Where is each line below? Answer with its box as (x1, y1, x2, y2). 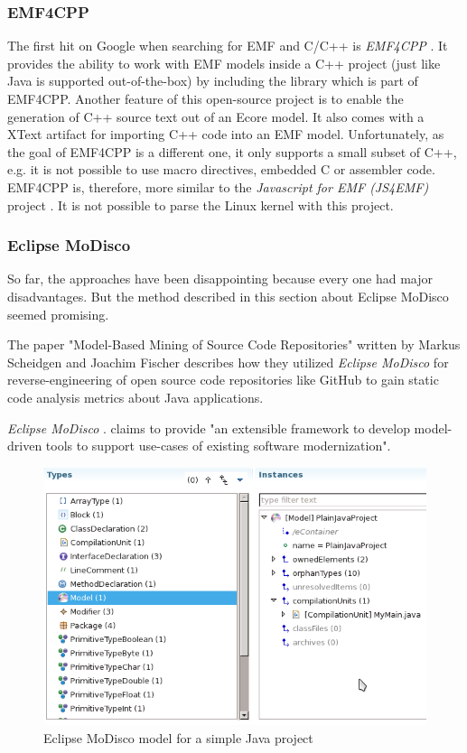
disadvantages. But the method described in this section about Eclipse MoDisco (7, 286, 449, 305)
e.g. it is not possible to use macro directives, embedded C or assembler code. (7, 160, 435, 179)
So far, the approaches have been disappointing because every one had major (7, 269, 433, 288)
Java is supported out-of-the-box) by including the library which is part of (7, 71, 418, 90)
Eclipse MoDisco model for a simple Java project (43, 728, 313, 747)
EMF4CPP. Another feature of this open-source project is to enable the (7, 89, 404, 107)
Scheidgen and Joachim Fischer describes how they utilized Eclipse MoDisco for (7, 352, 449, 371)
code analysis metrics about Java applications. (7, 387, 264, 406)
